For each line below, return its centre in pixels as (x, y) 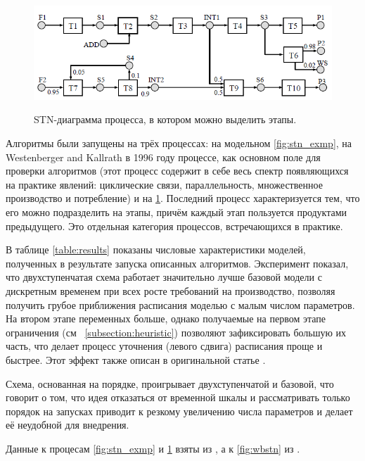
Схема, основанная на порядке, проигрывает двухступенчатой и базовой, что (170, 383)
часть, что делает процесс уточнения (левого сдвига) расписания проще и (164, 346)
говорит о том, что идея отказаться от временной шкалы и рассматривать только (178, 397)
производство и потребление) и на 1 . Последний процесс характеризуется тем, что (183, 198)
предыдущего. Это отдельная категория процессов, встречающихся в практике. (174, 226)
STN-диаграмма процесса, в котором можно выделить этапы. (165, 119)
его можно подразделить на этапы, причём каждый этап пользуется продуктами (177, 212)
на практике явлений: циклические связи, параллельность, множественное (164, 184)
